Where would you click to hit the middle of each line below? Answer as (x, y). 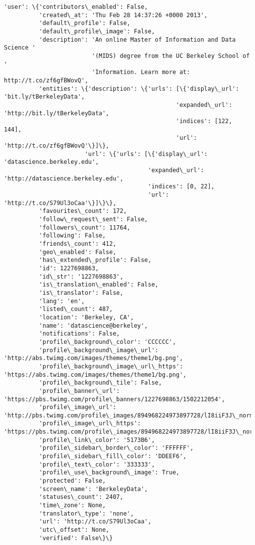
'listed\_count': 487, (76, 309)
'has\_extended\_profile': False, (95, 260)
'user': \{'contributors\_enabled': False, (76, 7)
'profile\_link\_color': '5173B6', (97, 440)
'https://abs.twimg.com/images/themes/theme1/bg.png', (95, 375)
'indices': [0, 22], (181, 187)
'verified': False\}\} (76, 538)
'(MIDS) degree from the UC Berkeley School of (171, 56)
